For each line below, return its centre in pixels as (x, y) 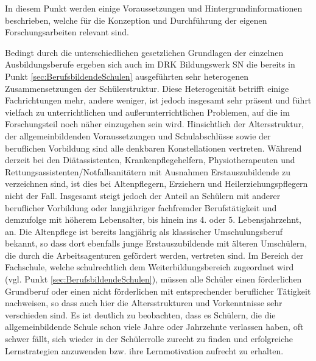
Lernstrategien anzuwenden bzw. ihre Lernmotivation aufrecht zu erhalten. (144, 350)
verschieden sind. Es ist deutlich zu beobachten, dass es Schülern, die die (140, 314)
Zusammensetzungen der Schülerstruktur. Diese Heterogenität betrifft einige (147, 88)
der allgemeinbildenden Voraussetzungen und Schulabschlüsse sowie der (138, 135)
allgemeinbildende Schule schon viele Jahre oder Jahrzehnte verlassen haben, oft (154, 327)
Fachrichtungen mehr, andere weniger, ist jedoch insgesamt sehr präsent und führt (158, 100)
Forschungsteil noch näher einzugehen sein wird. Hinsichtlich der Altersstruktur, (154, 124)
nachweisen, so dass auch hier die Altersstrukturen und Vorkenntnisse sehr (144, 303)
